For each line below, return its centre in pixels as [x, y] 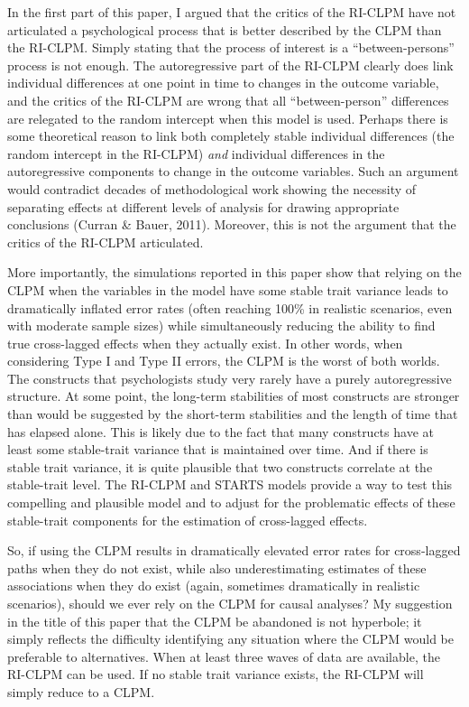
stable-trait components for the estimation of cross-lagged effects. [188, 520]
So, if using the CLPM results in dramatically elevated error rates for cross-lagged [234, 550]
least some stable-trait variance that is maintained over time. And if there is [218, 449]
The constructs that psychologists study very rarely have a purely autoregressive [230, 378]
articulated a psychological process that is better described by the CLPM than [225, 29]
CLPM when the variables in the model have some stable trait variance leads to [228, 289]
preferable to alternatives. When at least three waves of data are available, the [224, 656]
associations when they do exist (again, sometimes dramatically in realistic [214, 586]
